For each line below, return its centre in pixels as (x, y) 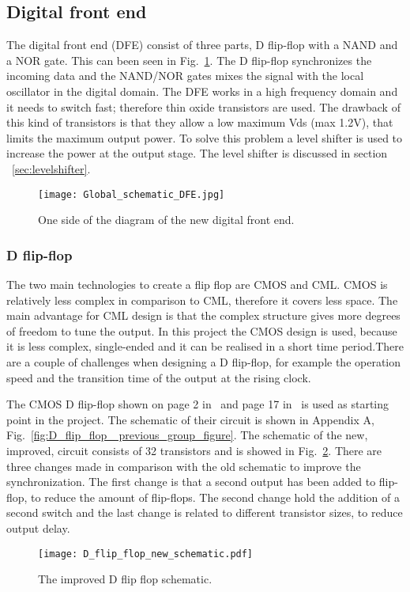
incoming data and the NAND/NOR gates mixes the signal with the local (185, 76)
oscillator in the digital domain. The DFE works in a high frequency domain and (202, 91)
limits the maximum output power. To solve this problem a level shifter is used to (205, 137)
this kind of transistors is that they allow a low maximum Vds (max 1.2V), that (200, 122)
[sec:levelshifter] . (51, 168)
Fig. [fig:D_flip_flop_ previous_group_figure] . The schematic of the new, (187, 435)
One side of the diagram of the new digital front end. (166, 220)
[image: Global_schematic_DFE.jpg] (132, 194)
